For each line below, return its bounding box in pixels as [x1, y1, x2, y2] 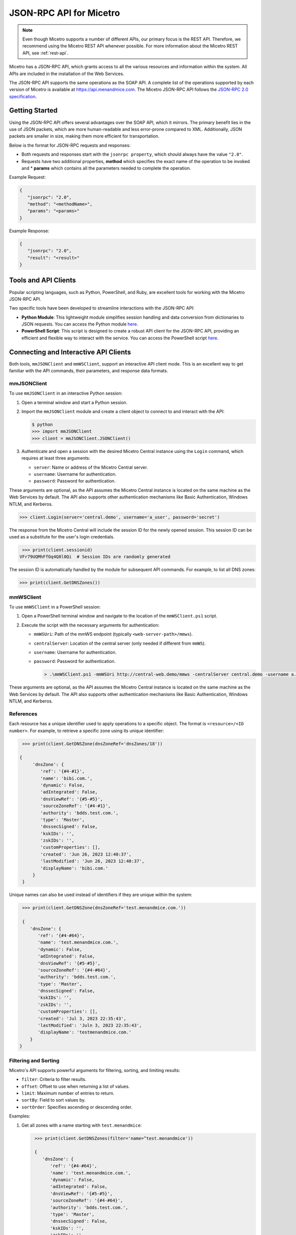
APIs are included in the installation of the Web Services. [9, 71, 124, 77]
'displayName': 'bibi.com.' [40, 865, 109, 871]
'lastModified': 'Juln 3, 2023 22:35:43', [37, 1023, 142, 1029]
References [9, 710, 37, 717]
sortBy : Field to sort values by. [21, 1097, 86, 1103]
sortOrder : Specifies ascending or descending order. [21, 1104, 133, 1110]
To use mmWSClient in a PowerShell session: [9, 604, 101, 610]
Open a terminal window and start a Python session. [21, 399, 128, 405]
